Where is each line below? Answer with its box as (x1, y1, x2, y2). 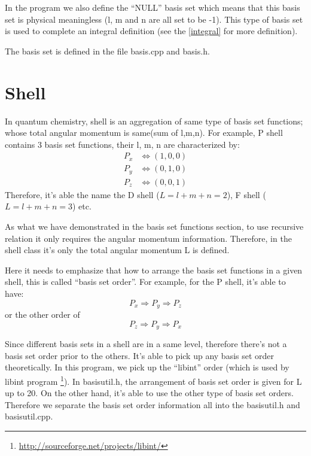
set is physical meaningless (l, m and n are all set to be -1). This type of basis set (5, 13, 303, 25)
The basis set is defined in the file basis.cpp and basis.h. (5, 44, 210, 57)
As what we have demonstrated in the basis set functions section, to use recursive (5, 220, 304, 233)
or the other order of (5, 308, 80, 321)
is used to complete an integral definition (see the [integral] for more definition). (5, 25, 298, 37)
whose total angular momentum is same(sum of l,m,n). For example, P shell (5, 126, 283, 139)
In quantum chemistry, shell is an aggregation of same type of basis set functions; (5, 114, 303, 127)
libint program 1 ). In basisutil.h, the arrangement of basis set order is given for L (5, 373, 302, 387)
